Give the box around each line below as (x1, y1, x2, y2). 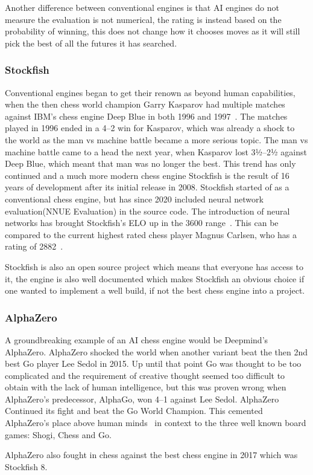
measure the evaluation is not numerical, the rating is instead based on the (5, 13, 282, 25)
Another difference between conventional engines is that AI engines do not (5, 1, 279, 13)
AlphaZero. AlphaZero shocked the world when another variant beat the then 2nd (5, 345, 308, 358)
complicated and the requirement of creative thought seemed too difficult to (5, 369, 285, 381)
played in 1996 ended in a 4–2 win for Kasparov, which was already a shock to (5, 121, 295, 134)
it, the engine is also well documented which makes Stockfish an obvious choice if (5, 272, 305, 285)
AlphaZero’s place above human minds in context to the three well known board (5, 416, 306, 429)
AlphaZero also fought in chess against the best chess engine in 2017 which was (5, 448, 298, 461)
